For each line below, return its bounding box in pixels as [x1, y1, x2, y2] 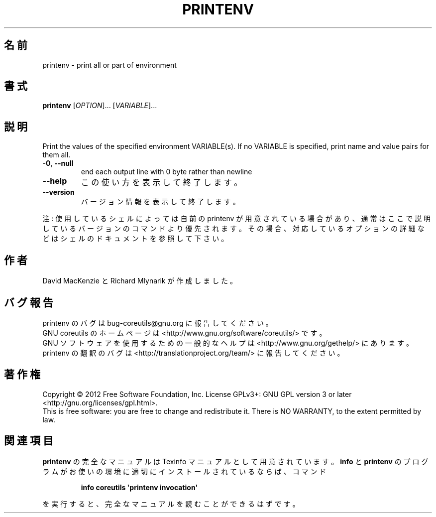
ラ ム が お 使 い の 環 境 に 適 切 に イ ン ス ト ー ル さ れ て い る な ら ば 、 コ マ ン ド [42, 467, 327, 476]
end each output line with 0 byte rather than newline [81, 167, 252, 176]
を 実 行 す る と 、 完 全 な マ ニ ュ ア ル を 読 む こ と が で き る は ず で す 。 [42, 499, 300, 508]
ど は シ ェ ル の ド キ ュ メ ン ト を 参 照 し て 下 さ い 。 [42, 234, 228, 243]
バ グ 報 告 [4, 296, 53, 309]
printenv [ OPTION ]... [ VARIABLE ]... [42, 101, 157, 110]
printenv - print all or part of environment [42, 60, 177, 69]
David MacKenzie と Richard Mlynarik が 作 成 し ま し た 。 [42, 276, 237, 285]
